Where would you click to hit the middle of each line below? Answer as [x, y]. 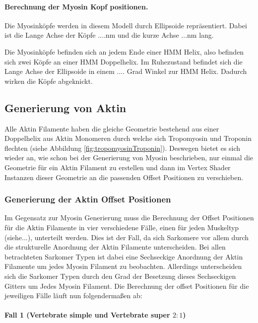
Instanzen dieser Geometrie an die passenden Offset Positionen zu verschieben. [124, 177]
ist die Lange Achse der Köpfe [50, 35]
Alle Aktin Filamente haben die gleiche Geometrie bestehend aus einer [112, 128]
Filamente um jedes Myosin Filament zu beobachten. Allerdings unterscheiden [123, 266]
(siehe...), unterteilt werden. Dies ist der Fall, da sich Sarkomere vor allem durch [127, 237]
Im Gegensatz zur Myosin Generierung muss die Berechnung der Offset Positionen [129, 218]
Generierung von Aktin [65, 107]
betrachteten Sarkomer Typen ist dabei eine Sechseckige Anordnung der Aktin [124, 256]
